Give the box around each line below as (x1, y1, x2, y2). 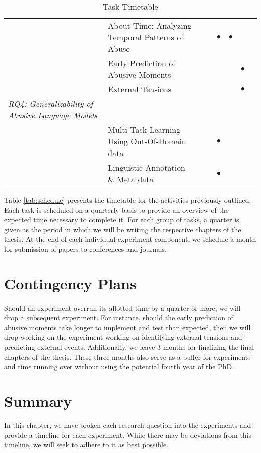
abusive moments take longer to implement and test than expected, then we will (4, 322, 251, 332)
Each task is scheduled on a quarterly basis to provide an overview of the (4, 204, 229, 215)
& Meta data (108, 173, 154, 185)
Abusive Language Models (8, 109, 97, 121)
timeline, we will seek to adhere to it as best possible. (4, 439, 169, 450)
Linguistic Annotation (108, 162, 186, 173)
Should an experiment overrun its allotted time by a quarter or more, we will (4, 302, 241, 313)
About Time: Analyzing (108, 20, 192, 31)
